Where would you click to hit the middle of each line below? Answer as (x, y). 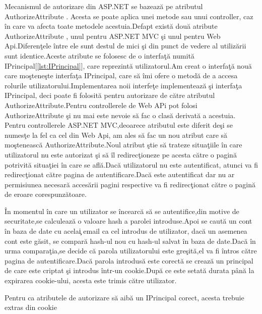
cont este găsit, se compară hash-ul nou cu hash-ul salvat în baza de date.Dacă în (130, 241)
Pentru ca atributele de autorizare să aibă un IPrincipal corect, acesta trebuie (124, 297)
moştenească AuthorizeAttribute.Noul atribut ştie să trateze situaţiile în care (123, 145)
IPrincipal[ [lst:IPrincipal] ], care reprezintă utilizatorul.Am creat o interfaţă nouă (128, 65)
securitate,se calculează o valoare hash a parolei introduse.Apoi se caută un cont (128, 221)
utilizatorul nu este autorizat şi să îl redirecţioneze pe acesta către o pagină (121, 154)
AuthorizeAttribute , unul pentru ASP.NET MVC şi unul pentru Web (113, 36)
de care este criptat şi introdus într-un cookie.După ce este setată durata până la (129, 270)
